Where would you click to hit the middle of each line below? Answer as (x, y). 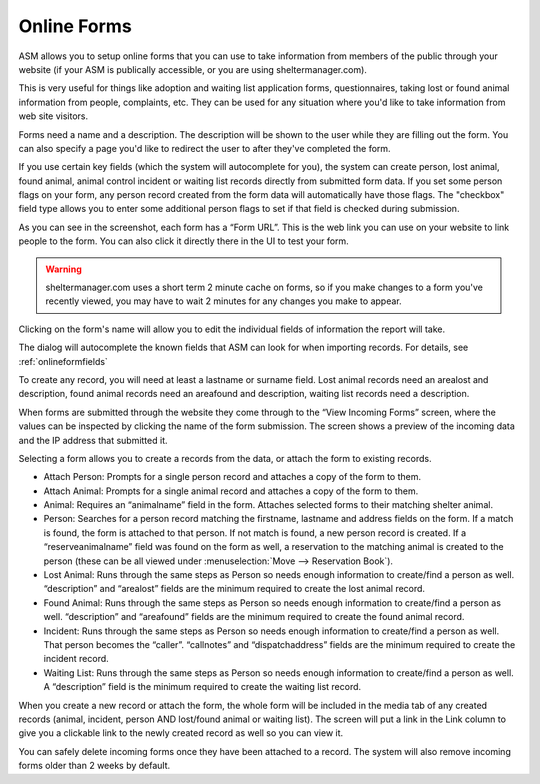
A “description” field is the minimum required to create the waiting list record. (202, 687)
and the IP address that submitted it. (93, 440)
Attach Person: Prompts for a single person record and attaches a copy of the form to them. (232, 477)
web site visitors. (53, 116)
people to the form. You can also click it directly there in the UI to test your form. (183, 241)
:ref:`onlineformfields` (63, 361)
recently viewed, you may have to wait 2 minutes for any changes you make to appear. (223, 301)
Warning (63, 269)
